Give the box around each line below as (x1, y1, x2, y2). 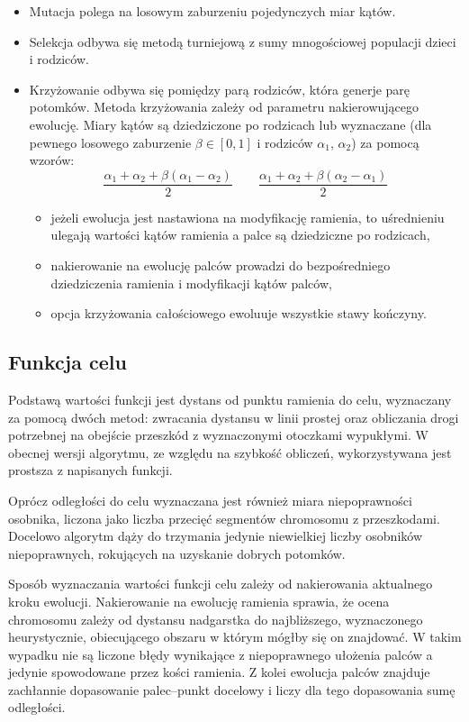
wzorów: (29, 151, 75, 169)
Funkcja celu (8, 348, 127, 376)
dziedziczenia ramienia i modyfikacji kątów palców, (50, 273, 332, 292)
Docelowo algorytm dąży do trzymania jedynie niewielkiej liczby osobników (8, 526, 423, 545)
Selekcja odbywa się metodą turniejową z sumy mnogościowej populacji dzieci (29, 32, 456, 50)
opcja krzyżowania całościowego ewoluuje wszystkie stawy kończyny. (50, 304, 427, 323)
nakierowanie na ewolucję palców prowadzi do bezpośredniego (50, 256, 391, 274)
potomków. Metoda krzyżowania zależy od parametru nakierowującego (29, 97, 419, 116)
